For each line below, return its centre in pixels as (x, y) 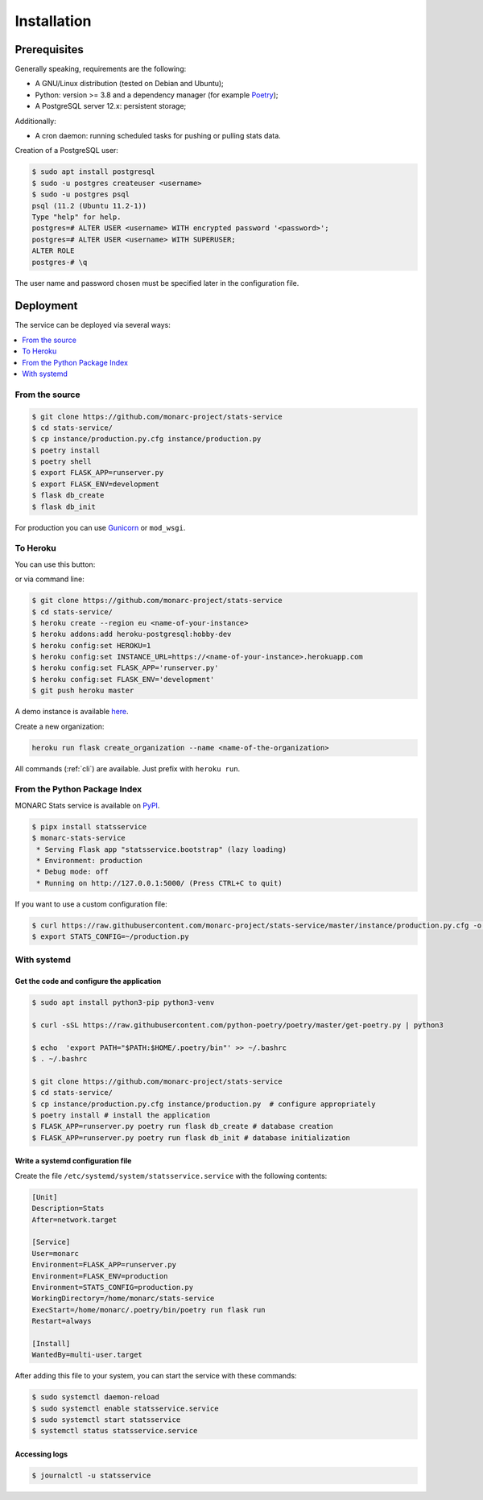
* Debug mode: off (72, 872)
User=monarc (56, 1253)
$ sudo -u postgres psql (81, 194)
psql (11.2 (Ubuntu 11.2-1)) (89, 206)
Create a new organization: (60, 726)
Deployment (46, 306)
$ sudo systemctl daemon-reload (96, 1397)
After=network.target (74, 1219)
